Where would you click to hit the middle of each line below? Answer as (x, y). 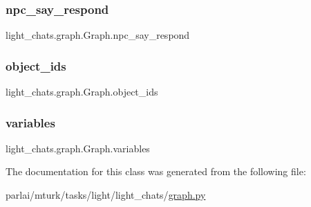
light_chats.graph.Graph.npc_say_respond (98, 35)
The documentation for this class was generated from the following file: (156, 171)
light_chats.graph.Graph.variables (78, 148)
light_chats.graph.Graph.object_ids (82, 92)
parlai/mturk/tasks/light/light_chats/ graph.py (106, 195)
